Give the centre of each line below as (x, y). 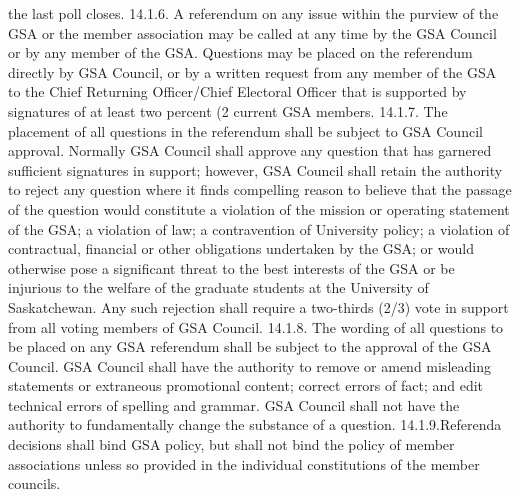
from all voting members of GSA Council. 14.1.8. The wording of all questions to (256, 326)
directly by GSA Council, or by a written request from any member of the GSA (252, 71)
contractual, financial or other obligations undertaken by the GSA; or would (241, 248)
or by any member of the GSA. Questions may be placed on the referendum (240, 52)
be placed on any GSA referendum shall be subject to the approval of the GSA (250, 346)
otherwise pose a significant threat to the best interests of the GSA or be (231, 267)
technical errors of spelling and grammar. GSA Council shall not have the (234, 404)
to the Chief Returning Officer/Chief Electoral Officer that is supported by (237, 91)
